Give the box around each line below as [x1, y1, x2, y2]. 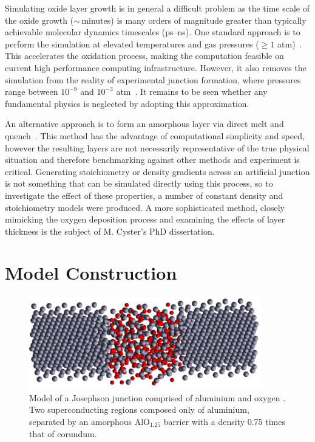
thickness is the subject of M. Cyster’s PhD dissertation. [5, 224, 215, 237]
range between [5, 85, 58, 98]
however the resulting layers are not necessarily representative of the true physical [5, 141, 310, 154]
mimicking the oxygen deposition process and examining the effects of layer [5, 213, 285, 226]
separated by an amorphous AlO [29, 415, 150, 427]
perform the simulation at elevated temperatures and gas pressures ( [5, 37, 259, 50]
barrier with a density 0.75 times [163, 415, 285, 427]
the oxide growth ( [5, 13, 74, 26]
